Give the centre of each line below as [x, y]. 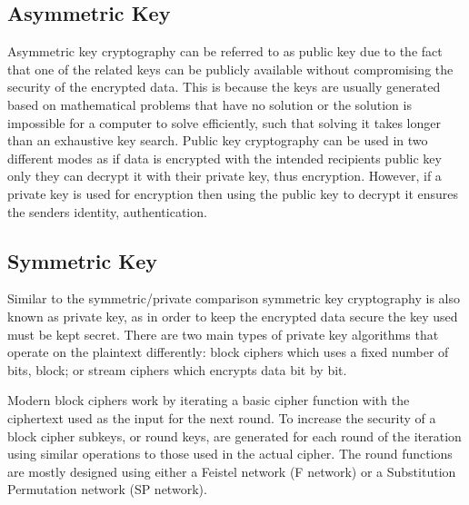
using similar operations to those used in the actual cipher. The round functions [230, 454]
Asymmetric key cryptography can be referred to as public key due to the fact [225, 51]
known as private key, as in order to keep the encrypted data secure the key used [233, 316]
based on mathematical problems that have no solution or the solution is [210, 104]
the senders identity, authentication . [107, 211]
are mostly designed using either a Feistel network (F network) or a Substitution [232, 471]
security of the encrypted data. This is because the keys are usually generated [224, 87]
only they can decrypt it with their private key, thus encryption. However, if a [225, 176]
